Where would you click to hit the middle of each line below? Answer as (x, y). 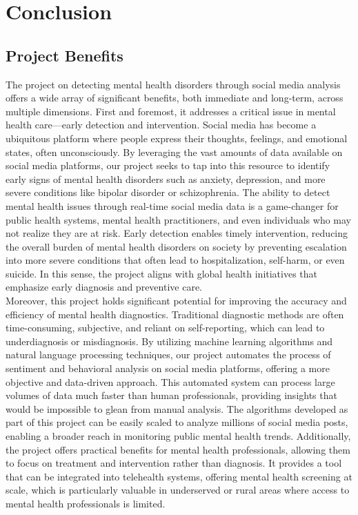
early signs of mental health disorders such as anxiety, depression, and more (166, 178)
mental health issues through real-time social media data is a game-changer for (172, 205)
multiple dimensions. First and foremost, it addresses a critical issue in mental (171, 111)
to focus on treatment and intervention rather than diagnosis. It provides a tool (174, 463)
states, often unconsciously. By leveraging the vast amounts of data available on (174, 152)
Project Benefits (64, 55)
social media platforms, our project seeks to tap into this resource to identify (168, 165)
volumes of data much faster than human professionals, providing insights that (171, 395)
